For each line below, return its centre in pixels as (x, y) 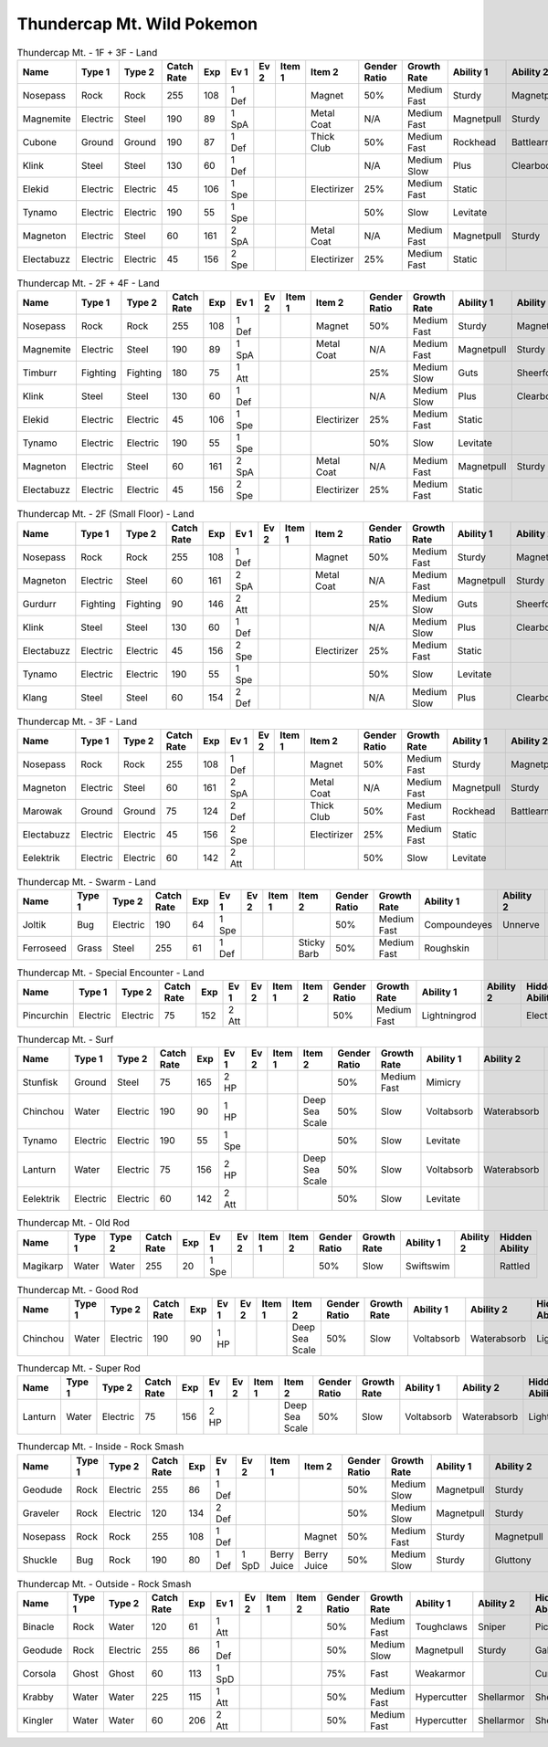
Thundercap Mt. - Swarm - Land (87, 882)
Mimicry (443, 1082)
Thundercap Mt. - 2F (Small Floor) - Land (106, 514)
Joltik (34, 925)
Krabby (38, 1697)
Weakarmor (440, 1674)
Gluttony (513, 1560)
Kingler (38, 1721)
